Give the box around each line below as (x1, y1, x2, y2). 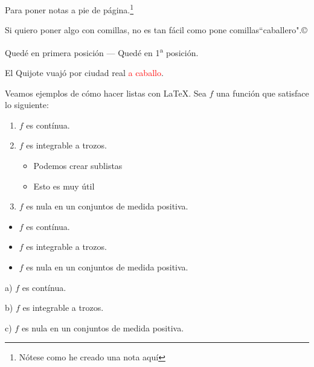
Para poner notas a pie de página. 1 (5, 2, 134, 16)
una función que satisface (216, 86, 309, 99)
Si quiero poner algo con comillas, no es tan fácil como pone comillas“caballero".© (5, 24, 307, 36)
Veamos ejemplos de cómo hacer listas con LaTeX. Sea (5, 86, 207, 99)
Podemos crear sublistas (33, 159, 123, 172)
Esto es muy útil (33, 179, 95, 192)
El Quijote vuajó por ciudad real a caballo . (5, 66, 164, 79)
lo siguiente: (5, 98, 49, 111)
